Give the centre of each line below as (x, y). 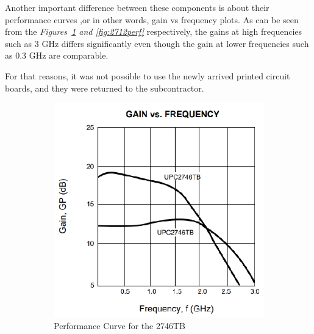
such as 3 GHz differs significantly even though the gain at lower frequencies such (157, 43)
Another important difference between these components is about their (137, 7)
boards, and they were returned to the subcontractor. (105, 88)
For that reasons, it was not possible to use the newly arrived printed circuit (148, 75)
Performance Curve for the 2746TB (120, 326)
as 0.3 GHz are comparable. (57, 55)
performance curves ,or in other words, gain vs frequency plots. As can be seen (152, 19)
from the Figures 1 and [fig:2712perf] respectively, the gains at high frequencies (154, 31)
